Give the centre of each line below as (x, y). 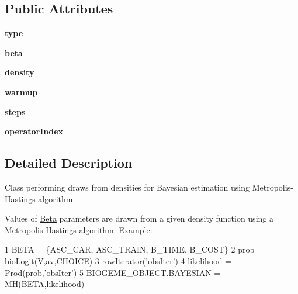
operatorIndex (34, 131)
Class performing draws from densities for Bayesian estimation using (127, 187)
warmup (21, 91)
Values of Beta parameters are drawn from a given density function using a (139, 218)
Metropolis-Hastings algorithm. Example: (79, 229)
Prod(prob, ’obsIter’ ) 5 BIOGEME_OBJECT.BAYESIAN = (113, 272)
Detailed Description (69, 163)
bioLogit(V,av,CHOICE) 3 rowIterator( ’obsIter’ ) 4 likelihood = (118, 260)
